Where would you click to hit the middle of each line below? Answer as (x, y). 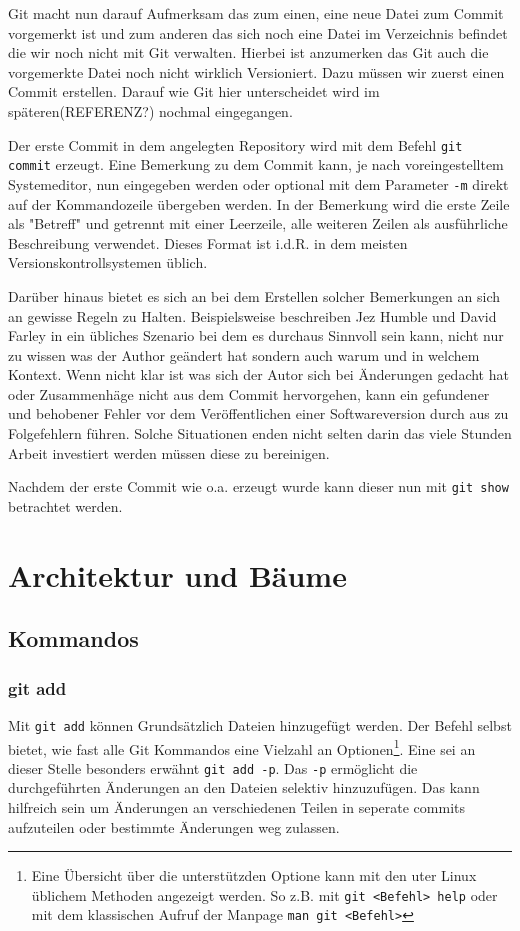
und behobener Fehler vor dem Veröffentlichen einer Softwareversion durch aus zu (258, 413)
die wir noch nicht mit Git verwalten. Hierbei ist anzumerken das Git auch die (248, 52)
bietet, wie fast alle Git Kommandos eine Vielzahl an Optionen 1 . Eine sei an (242, 747)
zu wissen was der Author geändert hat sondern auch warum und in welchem (244, 354)
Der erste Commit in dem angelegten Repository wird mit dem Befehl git (235, 144)
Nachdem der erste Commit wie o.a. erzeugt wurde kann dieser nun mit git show (258, 486)
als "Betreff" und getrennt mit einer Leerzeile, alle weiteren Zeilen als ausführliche (258, 223)
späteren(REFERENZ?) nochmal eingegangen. (150, 110)
